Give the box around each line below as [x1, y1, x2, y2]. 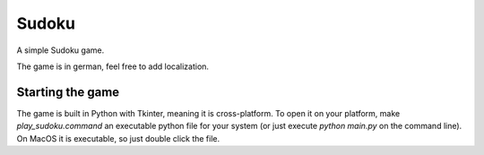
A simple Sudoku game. [16, 45, 105, 56]
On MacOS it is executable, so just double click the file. [16, 133, 220, 143]
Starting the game [16, 84, 120, 99]
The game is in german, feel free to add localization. [16, 61, 210, 72]
